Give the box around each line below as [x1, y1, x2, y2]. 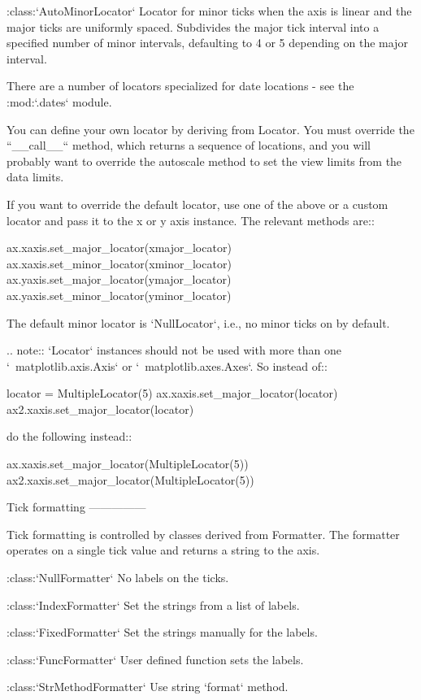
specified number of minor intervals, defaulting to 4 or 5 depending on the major [7, 34, 408, 51]
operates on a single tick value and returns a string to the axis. [7, 541, 320, 559]
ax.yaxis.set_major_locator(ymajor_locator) [7, 271, 232, 288]
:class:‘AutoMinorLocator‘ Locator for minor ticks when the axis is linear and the [7, 2, 412, 19]
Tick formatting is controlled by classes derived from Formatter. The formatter [7, 525, 400, 542]
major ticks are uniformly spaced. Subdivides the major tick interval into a [7, 18, 380, 35]
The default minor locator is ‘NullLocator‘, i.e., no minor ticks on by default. [7, 314, 390, 331]
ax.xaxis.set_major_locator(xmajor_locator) [7, 239, 232, 256]
